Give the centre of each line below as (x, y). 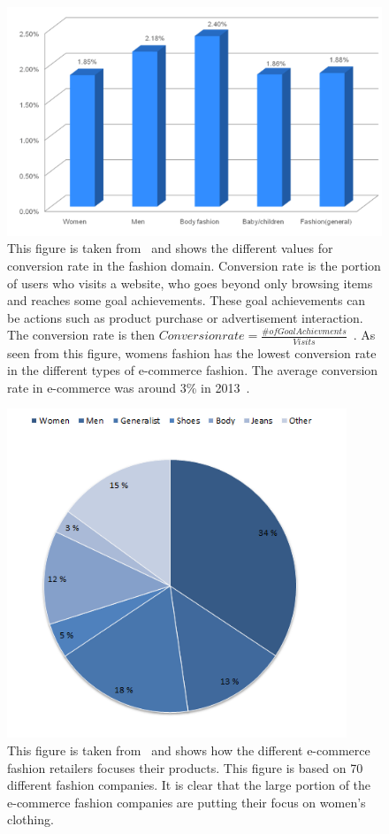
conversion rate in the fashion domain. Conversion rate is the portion (194, 265)
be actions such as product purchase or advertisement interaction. (185, 317)
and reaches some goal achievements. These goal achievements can (187, 300)
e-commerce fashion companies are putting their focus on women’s (187, 802)
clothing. (31, 819)
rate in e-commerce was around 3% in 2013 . (129, 387)
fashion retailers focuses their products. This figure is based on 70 (185, 767)
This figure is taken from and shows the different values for (170, 248)
